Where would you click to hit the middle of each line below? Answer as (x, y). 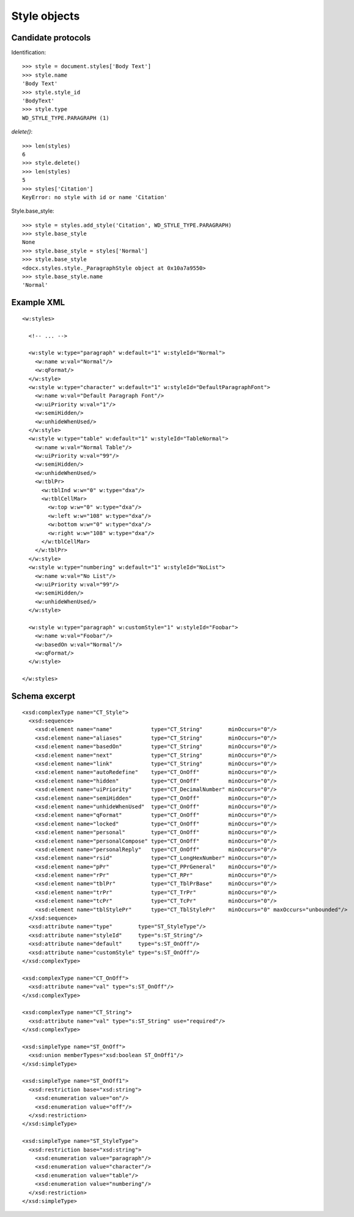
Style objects (46, 16)
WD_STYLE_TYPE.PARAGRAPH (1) (66, 118)
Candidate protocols (51, 38)
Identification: (28, 53)
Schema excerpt (43, 696)
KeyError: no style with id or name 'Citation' (95, 197)
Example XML (38, 302)
